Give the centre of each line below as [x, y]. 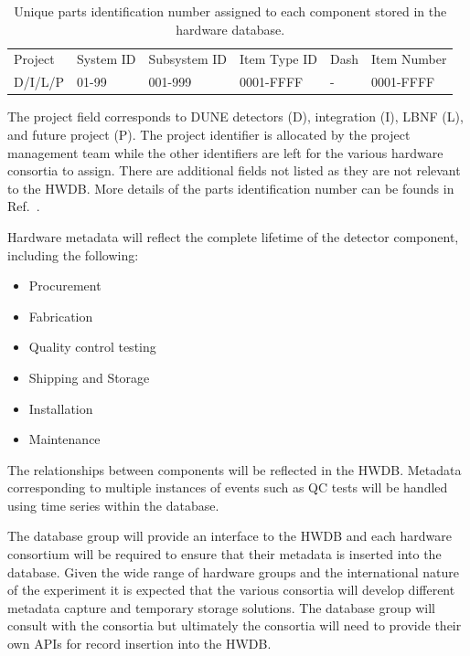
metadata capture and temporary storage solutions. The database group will [221, 607]
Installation [61, 408]
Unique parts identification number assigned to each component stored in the [230, 11]
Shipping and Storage [89, 377]
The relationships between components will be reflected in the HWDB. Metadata [235, 469]
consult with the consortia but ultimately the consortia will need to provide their [235, 625]
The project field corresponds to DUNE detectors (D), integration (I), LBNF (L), [235, 116]
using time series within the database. [113, 505]
